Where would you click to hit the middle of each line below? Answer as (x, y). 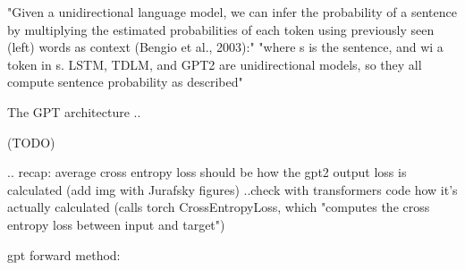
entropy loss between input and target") (116, 224)
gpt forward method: (64, 254)
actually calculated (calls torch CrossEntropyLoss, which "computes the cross (219, 207)
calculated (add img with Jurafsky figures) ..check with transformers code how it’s (232, 189)
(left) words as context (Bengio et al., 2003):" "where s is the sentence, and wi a (225, 47)
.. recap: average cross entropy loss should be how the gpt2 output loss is (207, 172)
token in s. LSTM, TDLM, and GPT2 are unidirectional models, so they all (215, 64)
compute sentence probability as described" (125, 82)
